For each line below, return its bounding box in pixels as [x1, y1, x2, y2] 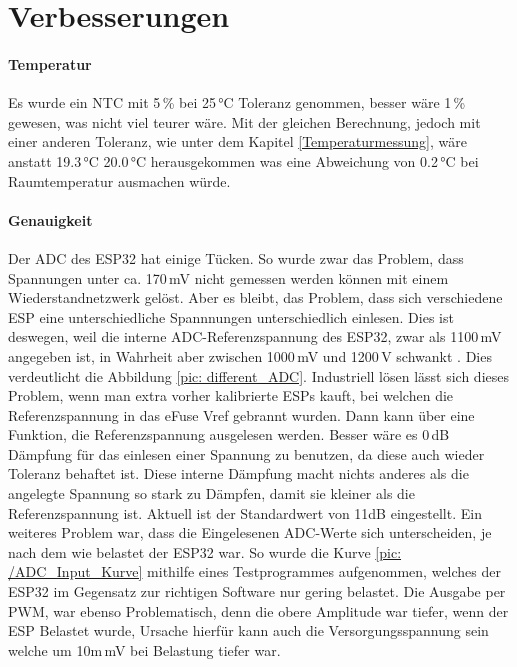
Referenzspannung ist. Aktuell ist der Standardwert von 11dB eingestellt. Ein [8, 502, 482, 523]
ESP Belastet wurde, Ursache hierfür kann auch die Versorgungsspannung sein [8, 620, 489, 641]
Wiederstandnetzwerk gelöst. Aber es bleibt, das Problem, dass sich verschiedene [8, 287, 503, 308]
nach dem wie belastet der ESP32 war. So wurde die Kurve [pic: [8, 541, 402, 562]
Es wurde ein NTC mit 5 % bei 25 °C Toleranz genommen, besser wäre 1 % [8, 92, 466, 113]
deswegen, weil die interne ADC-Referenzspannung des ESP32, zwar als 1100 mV [8, 326, 502, 347]
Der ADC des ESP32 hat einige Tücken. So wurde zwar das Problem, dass [8, 247, 464, 268]
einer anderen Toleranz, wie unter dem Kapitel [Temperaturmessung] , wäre [8, 131, 467, 152]
